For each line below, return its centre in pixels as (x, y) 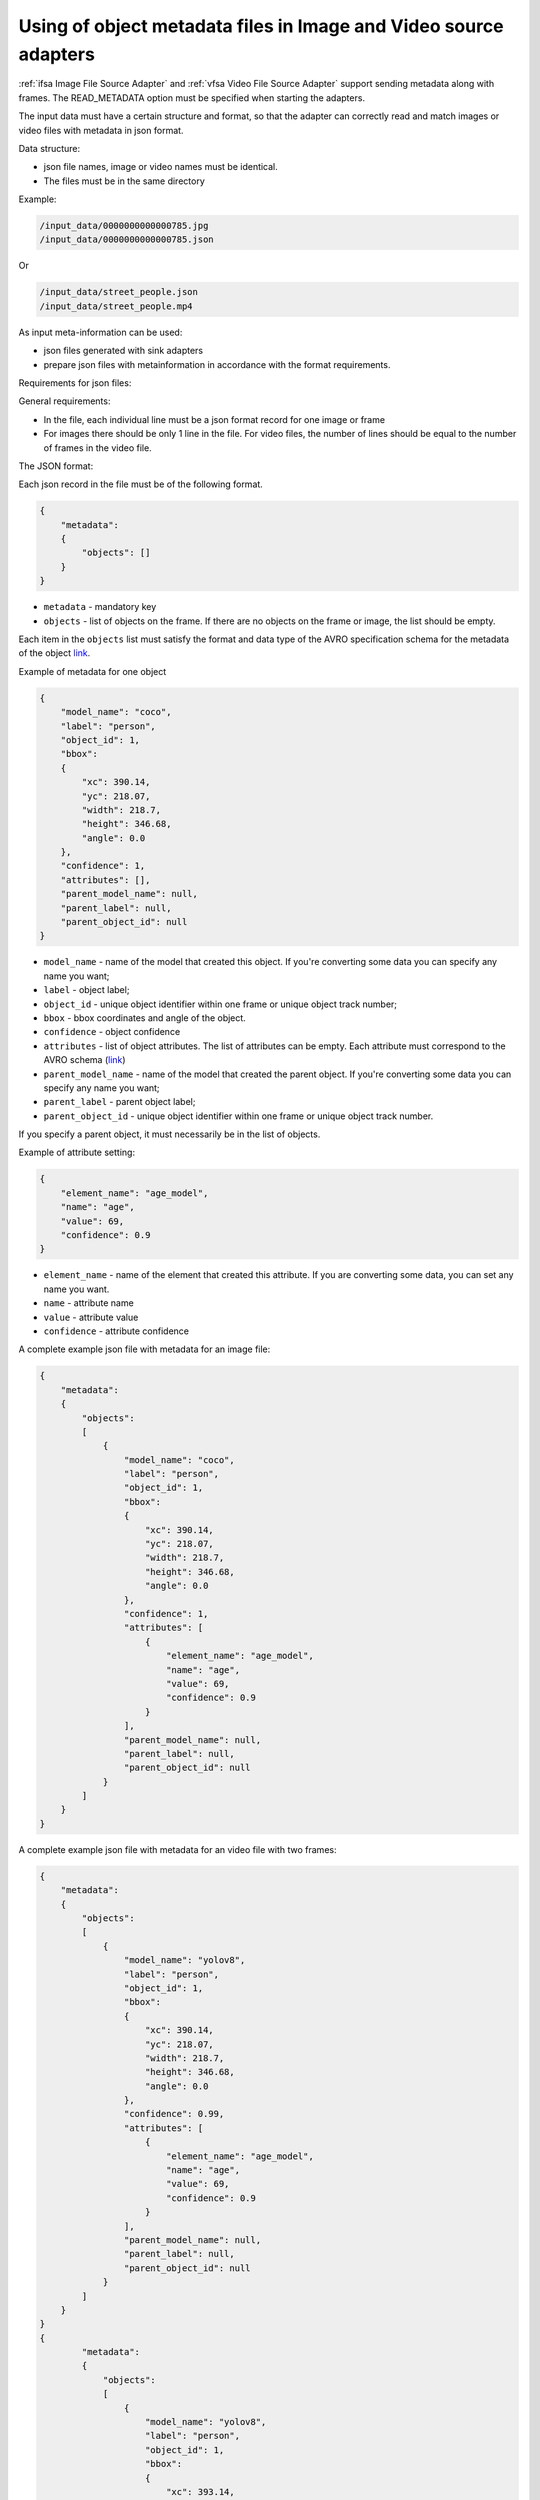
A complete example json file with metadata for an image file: (144, 1349)
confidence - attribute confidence (116, 1331)
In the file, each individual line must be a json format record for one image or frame (214, 419)
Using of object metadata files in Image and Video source (261, 26)
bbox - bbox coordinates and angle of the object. (145, 1017)
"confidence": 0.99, (174, 2114)
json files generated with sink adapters (123, 351)
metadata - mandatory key (100, 607)
